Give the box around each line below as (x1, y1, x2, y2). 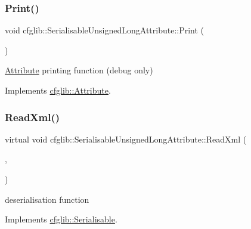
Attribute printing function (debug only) (5, 64, 153, 76)
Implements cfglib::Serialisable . (5, 213, 117, 225)
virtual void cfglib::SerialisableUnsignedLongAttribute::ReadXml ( (5, 132, 247, 145)
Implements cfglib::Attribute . (5, 84, 111, 96)
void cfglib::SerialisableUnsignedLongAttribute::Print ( (5, 24, 204, 36)
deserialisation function (5, 193, 89, 205)
